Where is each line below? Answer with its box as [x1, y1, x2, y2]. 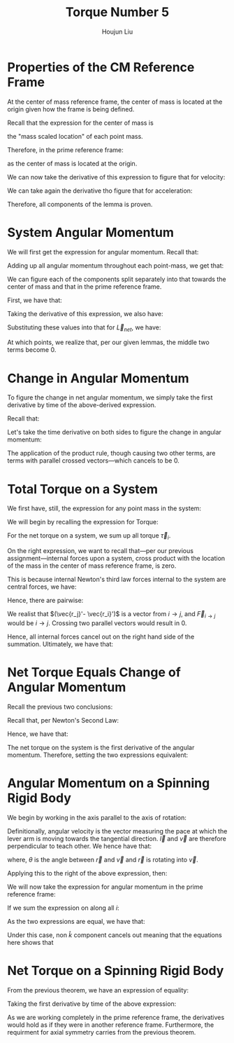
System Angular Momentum [7, 224, 175, 240]
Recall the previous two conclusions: [7, 702, 113, 711]
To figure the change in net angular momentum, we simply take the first [7, 393, 213, 402]
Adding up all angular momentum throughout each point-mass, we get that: [7, 261, 224, 270]
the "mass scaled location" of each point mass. [7, 132, 143, 140]
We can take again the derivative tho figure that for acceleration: [7, 186, 193, 195]
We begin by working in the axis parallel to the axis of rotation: [7, 813, 187, 822]
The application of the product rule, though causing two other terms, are [7, 449, 216, 458]
